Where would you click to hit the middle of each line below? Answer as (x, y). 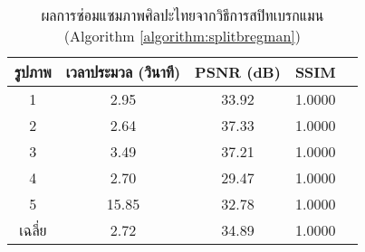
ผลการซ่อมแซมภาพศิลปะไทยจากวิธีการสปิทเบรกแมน (182, 15)
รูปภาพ (33, 72)
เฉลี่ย (33, 230)
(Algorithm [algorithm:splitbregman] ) (182, 36)
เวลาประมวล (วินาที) (123, 72)
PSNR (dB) (238, 72)
